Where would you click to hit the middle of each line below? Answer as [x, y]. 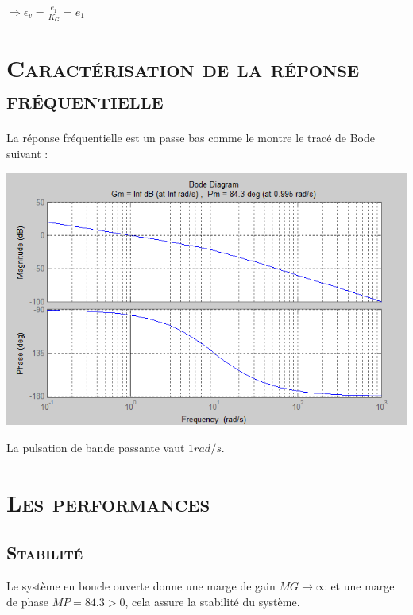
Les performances [108, 502]
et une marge [363, 586]
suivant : [27, 153]
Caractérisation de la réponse [183, 68]
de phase [27, 601]
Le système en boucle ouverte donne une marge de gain [141, 586]
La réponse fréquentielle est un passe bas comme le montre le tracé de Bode [191, 138]
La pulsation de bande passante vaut [96, 447]
